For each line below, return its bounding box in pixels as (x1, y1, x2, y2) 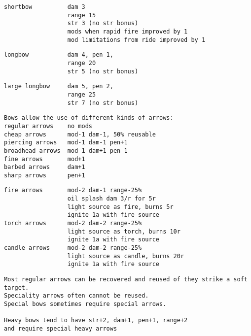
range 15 (67, 11, 96, 19)
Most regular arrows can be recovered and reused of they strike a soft (4, 276, 248, 283)
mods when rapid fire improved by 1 (67, 28, 188, 35)
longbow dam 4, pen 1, (4, 51, 113, 59)
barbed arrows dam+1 (4, 164, 85, 171)
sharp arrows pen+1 (4, 171, 85, 179)
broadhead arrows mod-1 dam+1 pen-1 (4, 147, 128, 154)
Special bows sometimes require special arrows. (4, 301, 167, 307)
